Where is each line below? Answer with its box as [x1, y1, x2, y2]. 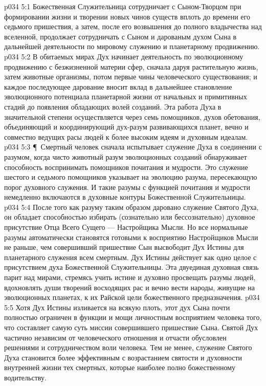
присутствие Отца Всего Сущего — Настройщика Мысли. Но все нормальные [4, 222, 248, 232]
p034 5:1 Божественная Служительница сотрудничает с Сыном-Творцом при [4, 1, 241, 11]
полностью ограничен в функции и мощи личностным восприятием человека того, [4, 312, 262, 323]
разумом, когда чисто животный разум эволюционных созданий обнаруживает [4, 151, 247, 162]
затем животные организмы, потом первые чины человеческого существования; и [4, 71, 257, 82]
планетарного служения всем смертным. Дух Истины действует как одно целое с [4, 251, 257, 262]
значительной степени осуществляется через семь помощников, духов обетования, [4, 111, 260, 122]
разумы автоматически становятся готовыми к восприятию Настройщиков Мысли [4, 231, 258, 242]
